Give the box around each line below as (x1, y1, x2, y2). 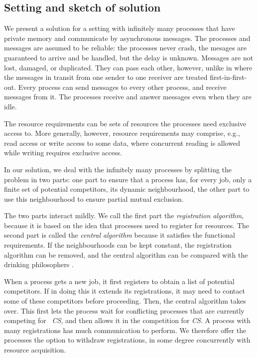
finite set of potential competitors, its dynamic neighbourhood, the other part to (4, 184, 250, 194)
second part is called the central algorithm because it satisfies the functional (4, 230, 236, 240)
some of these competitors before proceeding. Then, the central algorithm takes (4, 296, 246, 306)
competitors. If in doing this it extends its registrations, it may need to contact (4, 286, 245, 296)
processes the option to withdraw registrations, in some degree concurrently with (4, 335, 251, 345)
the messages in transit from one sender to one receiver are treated (4, 72, 208, 82)
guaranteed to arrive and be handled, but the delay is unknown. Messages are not (4, 52, 254, 62)
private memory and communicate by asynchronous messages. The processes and (4, 32, 251, 43)
